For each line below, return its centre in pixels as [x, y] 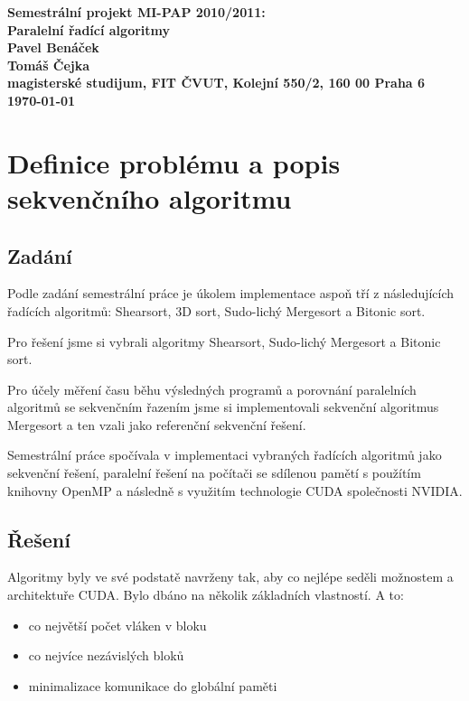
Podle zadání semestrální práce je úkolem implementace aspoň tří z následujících [231, 293]
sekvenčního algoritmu [150, 197]
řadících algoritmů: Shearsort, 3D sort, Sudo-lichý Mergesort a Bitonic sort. [216, 310]
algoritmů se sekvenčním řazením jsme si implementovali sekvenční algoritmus [223, 407]
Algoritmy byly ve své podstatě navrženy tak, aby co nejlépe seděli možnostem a [230, 577]
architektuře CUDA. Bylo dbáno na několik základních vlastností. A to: [206, 595]
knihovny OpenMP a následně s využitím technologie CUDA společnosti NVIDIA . [235, 490]
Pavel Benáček [53, 47]
